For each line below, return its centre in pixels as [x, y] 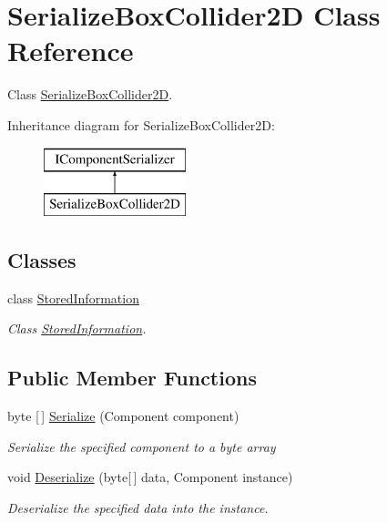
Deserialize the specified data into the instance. [138, 508]
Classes [42, 260]
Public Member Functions [132, 378]
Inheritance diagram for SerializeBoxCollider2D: [141, 124]
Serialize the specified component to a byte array [142, 446]
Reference [71, 51]
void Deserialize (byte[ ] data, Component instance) [150, 477]
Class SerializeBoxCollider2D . [90, 94]
